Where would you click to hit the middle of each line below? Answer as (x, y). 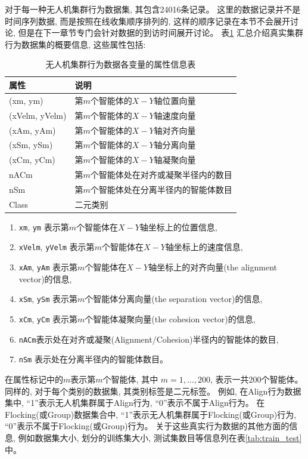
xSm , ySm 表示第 (48, 299)
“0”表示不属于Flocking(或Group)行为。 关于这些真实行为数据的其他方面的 (147, 426)
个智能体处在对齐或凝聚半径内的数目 (161, 175)
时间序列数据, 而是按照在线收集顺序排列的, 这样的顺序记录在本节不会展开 (148, 21)
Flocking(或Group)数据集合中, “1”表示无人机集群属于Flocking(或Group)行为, (151, 414)
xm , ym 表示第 (44, 227)
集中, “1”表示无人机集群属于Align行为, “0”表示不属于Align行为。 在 (135, 403)
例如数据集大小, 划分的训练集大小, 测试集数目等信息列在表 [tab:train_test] (160, 437)
